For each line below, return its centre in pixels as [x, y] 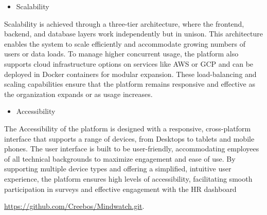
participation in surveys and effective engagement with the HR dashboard [120, 189]
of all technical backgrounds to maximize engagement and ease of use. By [120, 158]
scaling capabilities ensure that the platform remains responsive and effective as [130, 84]
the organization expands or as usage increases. [78, 94]
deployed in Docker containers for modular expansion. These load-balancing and [130, 74]
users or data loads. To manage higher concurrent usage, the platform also [121, 54]
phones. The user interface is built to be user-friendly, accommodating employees [132, 149]
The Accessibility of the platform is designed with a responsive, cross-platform [128, 128]
